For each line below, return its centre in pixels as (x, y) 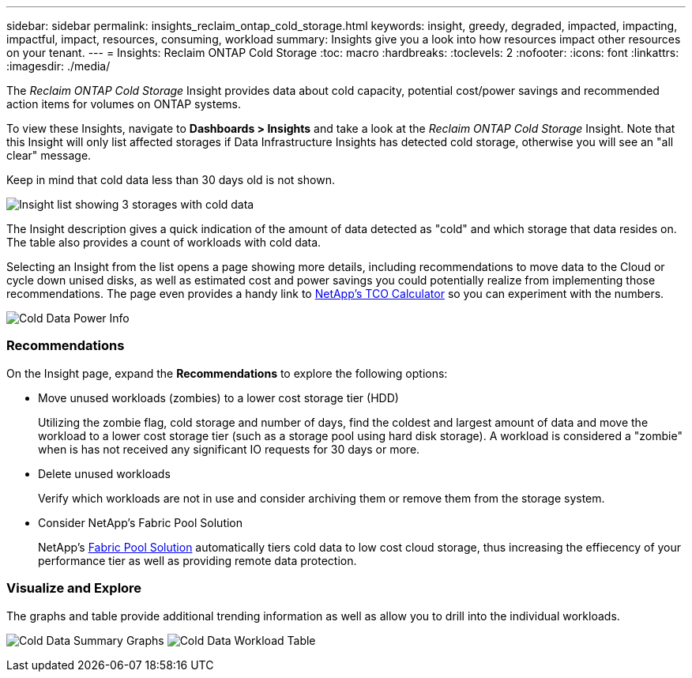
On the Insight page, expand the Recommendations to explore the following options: (227, 373)
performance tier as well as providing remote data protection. (197, 560)
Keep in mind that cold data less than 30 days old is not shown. (171, 180)
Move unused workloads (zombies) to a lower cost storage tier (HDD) (218, 397)
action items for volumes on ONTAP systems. (124, 104)
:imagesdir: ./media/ (58, 66)
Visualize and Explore (74, 588)
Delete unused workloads (104, 473)
